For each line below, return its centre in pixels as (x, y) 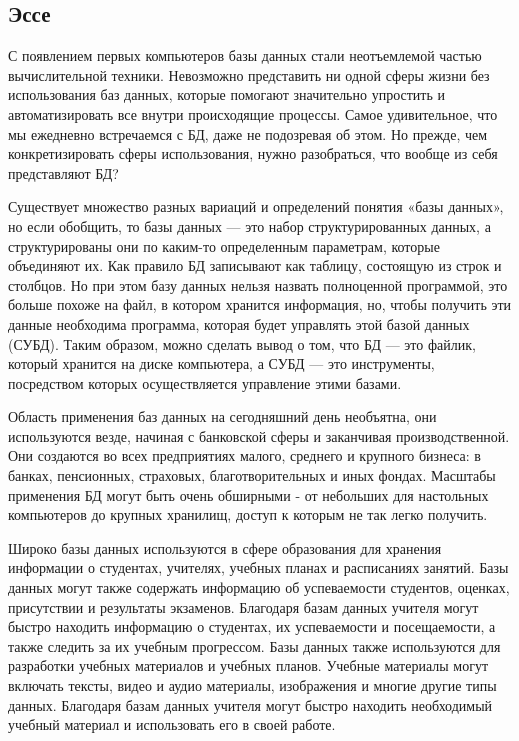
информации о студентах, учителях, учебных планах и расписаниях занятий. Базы (258, 567)
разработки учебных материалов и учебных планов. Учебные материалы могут (248, 665)
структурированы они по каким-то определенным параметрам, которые (224, 245)
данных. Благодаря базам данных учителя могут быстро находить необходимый (250, 704)
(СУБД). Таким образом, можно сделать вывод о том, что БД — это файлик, (242, 343)
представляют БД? (63, 172)
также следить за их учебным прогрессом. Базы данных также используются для (254, 645)
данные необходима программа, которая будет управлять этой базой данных (239, 323)
